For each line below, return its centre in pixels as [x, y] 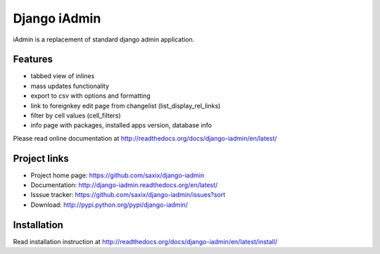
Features [33, 59]
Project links [41, 158]
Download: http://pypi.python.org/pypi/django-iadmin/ [109, 205]
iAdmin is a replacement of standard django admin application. [104, 39]
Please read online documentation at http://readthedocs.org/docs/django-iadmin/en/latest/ [145, 138]
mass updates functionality [70, 86]
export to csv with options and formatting [90, 96]
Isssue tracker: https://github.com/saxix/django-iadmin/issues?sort [128, 195]
